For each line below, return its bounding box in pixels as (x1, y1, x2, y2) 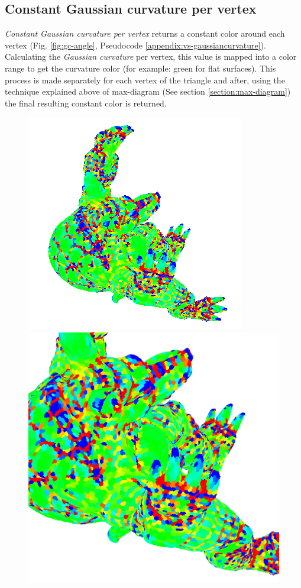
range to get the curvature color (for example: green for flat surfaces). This (5, 62, 276, 74)
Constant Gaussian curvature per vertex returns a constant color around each (5, 27, 285, 40)
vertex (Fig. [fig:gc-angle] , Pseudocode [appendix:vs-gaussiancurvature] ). (5, 38, 266, 51)
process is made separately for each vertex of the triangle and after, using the (5, 73, 285, 86)
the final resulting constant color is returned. (5, 96, 167, 109)
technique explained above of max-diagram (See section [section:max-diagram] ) (5, 85, 291, 98)
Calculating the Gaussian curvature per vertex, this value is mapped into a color (5, 50, 297, 63)
